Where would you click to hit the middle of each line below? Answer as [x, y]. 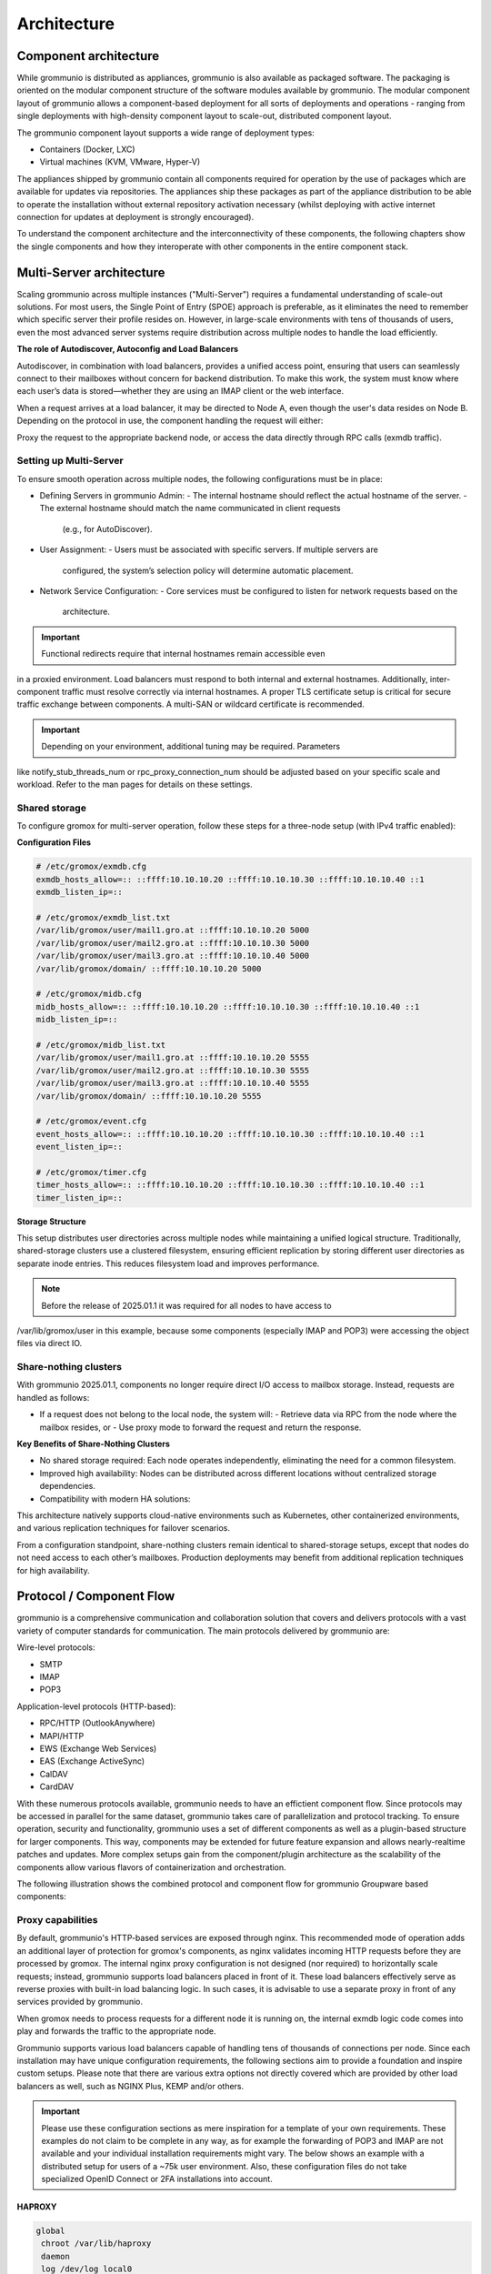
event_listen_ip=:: [79, 1147]
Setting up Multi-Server [70, 461]
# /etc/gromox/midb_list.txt [101, 1045]
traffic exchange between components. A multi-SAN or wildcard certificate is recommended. [191, 704]
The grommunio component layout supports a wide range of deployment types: [166, 133]
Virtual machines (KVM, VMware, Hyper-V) [120, 162]
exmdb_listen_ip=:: [79, 892]
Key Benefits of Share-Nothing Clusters [93, 1444]
